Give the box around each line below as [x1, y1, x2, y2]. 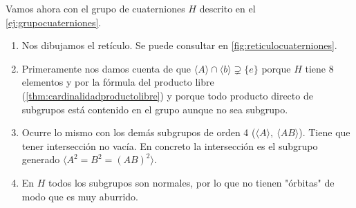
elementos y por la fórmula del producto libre [21, 75, 214, 89]
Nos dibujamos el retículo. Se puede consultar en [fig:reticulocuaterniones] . [21, 38, 337, 53]
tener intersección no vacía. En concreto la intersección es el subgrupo [21, 138, 318, 153]
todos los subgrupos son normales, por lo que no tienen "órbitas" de [48, 175, 335, 189]
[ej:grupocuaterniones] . [6, 15, 102, 29]
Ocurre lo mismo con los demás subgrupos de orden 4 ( [21, 125, 256, 140]
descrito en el [199, 1, 256, 15]
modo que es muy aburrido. [21, 189, 138, 203]
